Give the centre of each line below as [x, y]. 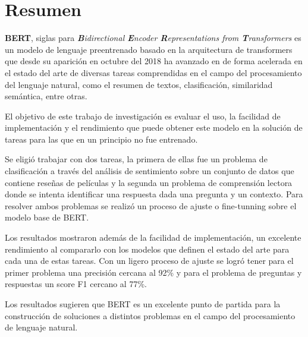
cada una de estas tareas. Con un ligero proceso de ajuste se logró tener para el [149, 261]
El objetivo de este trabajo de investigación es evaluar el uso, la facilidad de [143, 116]
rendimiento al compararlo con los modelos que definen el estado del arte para [147, 249]
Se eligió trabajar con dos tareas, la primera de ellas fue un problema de [136, 159]
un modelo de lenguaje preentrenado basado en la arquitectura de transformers [149, 49]
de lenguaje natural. [41, 327]
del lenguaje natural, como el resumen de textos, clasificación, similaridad [139, 84]
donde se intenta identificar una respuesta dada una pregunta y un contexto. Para [154, 194]
